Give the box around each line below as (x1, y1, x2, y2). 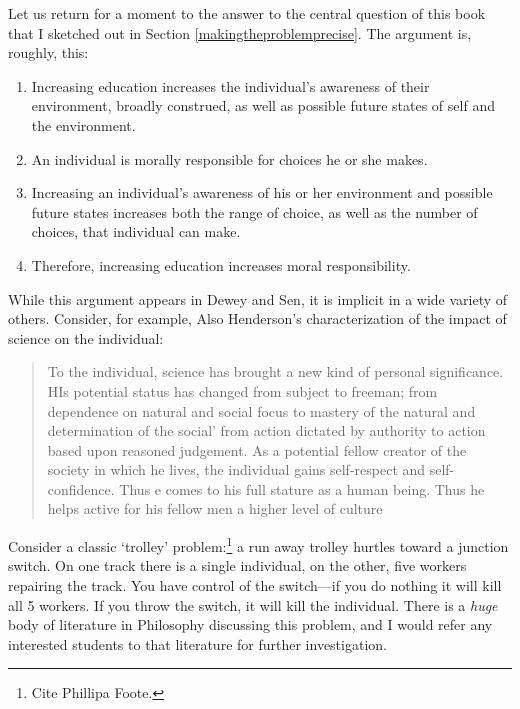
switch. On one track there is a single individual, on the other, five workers (8, 555, 467, 576)
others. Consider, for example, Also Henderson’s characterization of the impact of (8, 308, 507, 329)
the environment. (31, 114, 136, 135)
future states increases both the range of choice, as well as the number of (31, 201, 478, 222)
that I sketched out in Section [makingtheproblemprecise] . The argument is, (8, 22, 472, 43)
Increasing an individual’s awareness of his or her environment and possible (31, 182, 493, 203)
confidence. (47, 478, 115, 499)
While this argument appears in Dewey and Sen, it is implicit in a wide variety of (8, 288, 508, 309)
